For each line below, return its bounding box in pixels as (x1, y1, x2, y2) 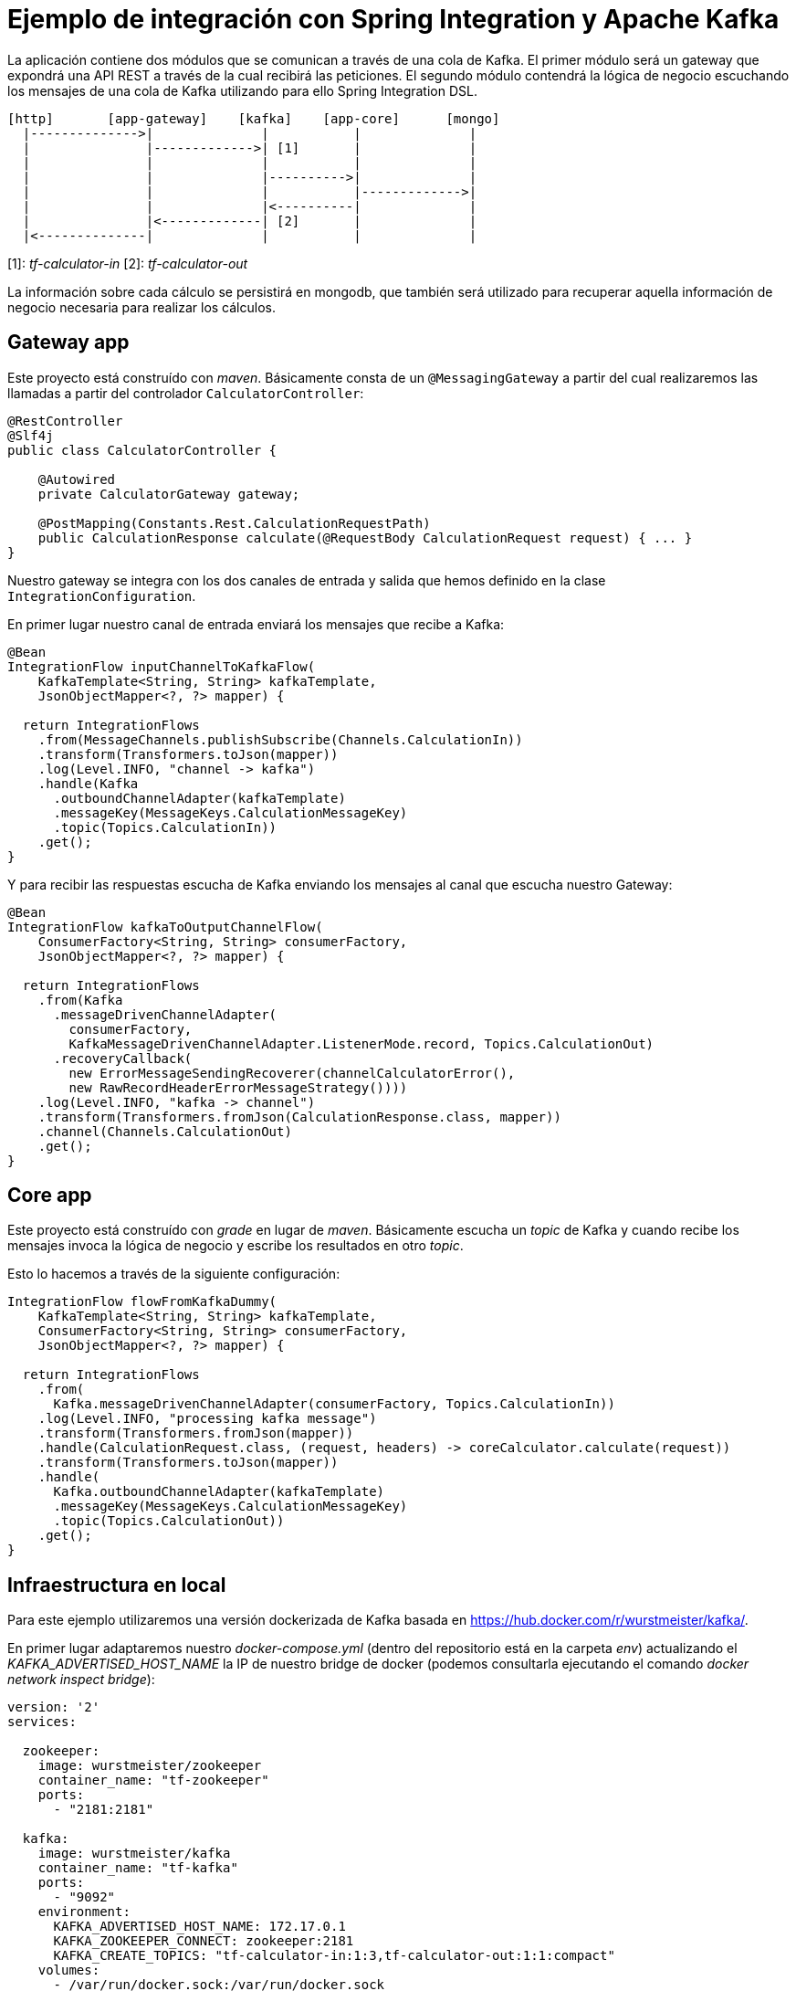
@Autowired (37, 471, 116, 487)
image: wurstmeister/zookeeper (37, 1758, 262, 1774)
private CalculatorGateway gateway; (37, 486, 300, 501)
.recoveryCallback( (53, 1050, 193, 1066)
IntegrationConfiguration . (7, 587, 196, 604)
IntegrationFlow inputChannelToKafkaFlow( (7, 658, 316, 674)
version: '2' (7, 1700, 100, 1715)
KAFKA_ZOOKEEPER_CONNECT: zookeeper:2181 (53, 1933, 354, 1949)
